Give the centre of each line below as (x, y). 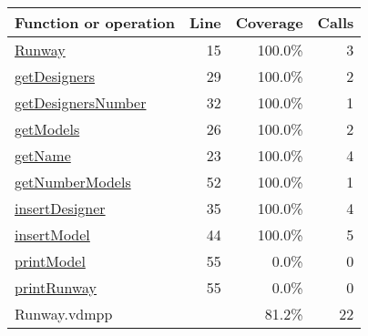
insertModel (52, 234)
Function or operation (95, 22)
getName (43, 155)
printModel (50, 261)
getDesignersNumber (81, 102)
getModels (47, 129)
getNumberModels (73, 182)
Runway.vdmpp (64, 314)
